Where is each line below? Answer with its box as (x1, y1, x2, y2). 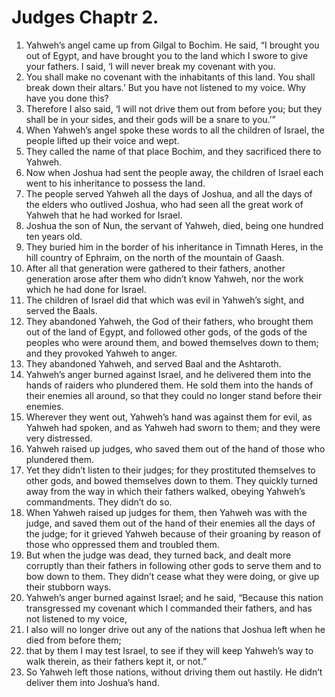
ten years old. (25, 230, 83, 242)
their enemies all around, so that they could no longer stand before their (25, 389, 323, 401)
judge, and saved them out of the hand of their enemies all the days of (25, 517, 316, 529)
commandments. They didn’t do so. (25, 496, 173, 508)
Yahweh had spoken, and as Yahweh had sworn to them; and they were (25, 421, 321, 433)
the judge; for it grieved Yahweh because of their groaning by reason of (25, 527, 321, 540)
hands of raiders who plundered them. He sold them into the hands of (25, 379, 314, 391)
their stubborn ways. (25, 581, 112, 593)
